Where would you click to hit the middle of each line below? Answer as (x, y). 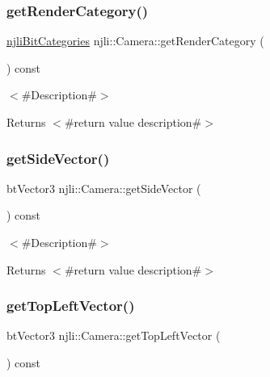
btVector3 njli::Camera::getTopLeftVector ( (114, 335)
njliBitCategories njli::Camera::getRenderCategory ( (135, 41)
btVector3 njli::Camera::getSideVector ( (104, 188)
